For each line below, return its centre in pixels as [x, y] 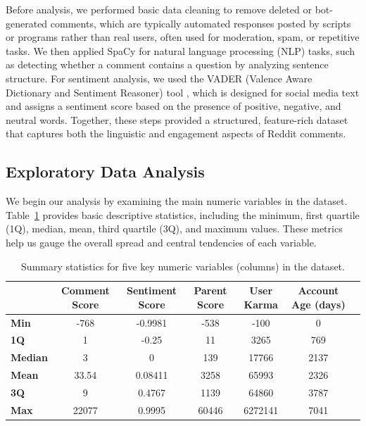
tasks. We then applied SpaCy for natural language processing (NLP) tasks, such [181, 50]
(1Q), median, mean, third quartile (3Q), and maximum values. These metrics [174, 228]
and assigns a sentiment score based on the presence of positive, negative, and [173, 106]
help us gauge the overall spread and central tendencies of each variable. [161, 242]
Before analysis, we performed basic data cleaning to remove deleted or [159, 9]
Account [318, 290]
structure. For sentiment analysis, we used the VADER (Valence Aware [159, 78]
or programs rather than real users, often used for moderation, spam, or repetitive [183, 37]
